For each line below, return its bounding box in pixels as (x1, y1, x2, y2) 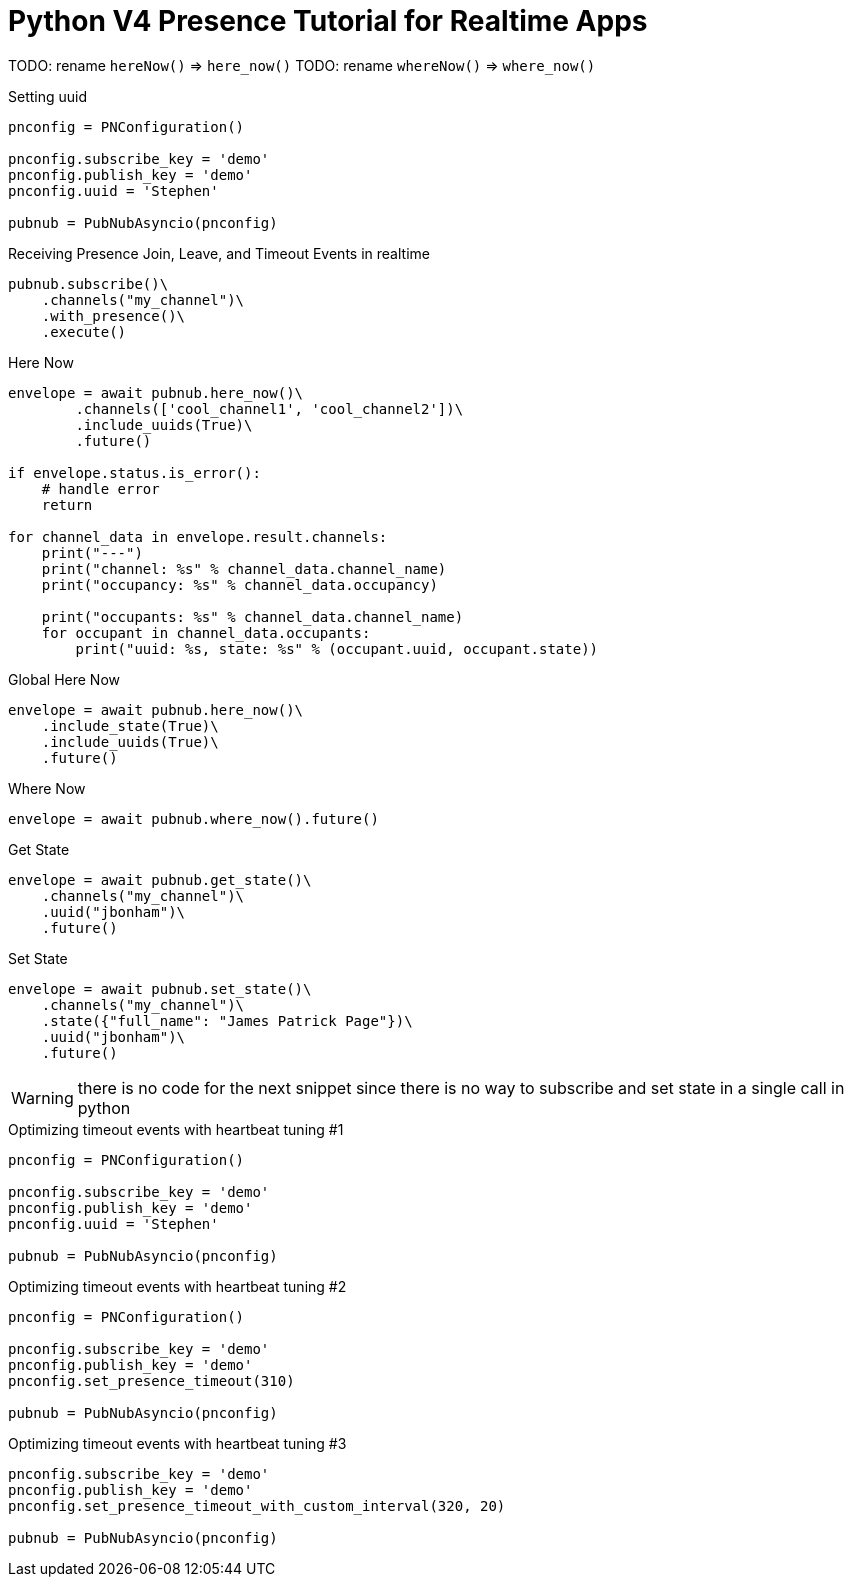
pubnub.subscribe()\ (8, 275, 169, 292)
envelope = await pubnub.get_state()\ (8, 871, 312, 888)
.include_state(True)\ (41, 717, 219, 734)
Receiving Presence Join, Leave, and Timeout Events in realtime (8, 244, 430, 262)
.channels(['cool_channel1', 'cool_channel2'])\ (75, 400, 464, 417)
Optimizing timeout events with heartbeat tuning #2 (8, 1277, 347, 1295)
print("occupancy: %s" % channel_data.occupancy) (41, 576, 438, 593)
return (41, 496, 93, 513)
